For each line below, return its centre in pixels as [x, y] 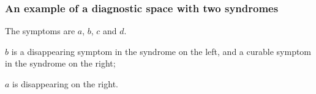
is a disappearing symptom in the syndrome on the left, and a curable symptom [161, 51]
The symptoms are [40, 31]
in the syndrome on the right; [60, 63]
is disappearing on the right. [65, 84]
